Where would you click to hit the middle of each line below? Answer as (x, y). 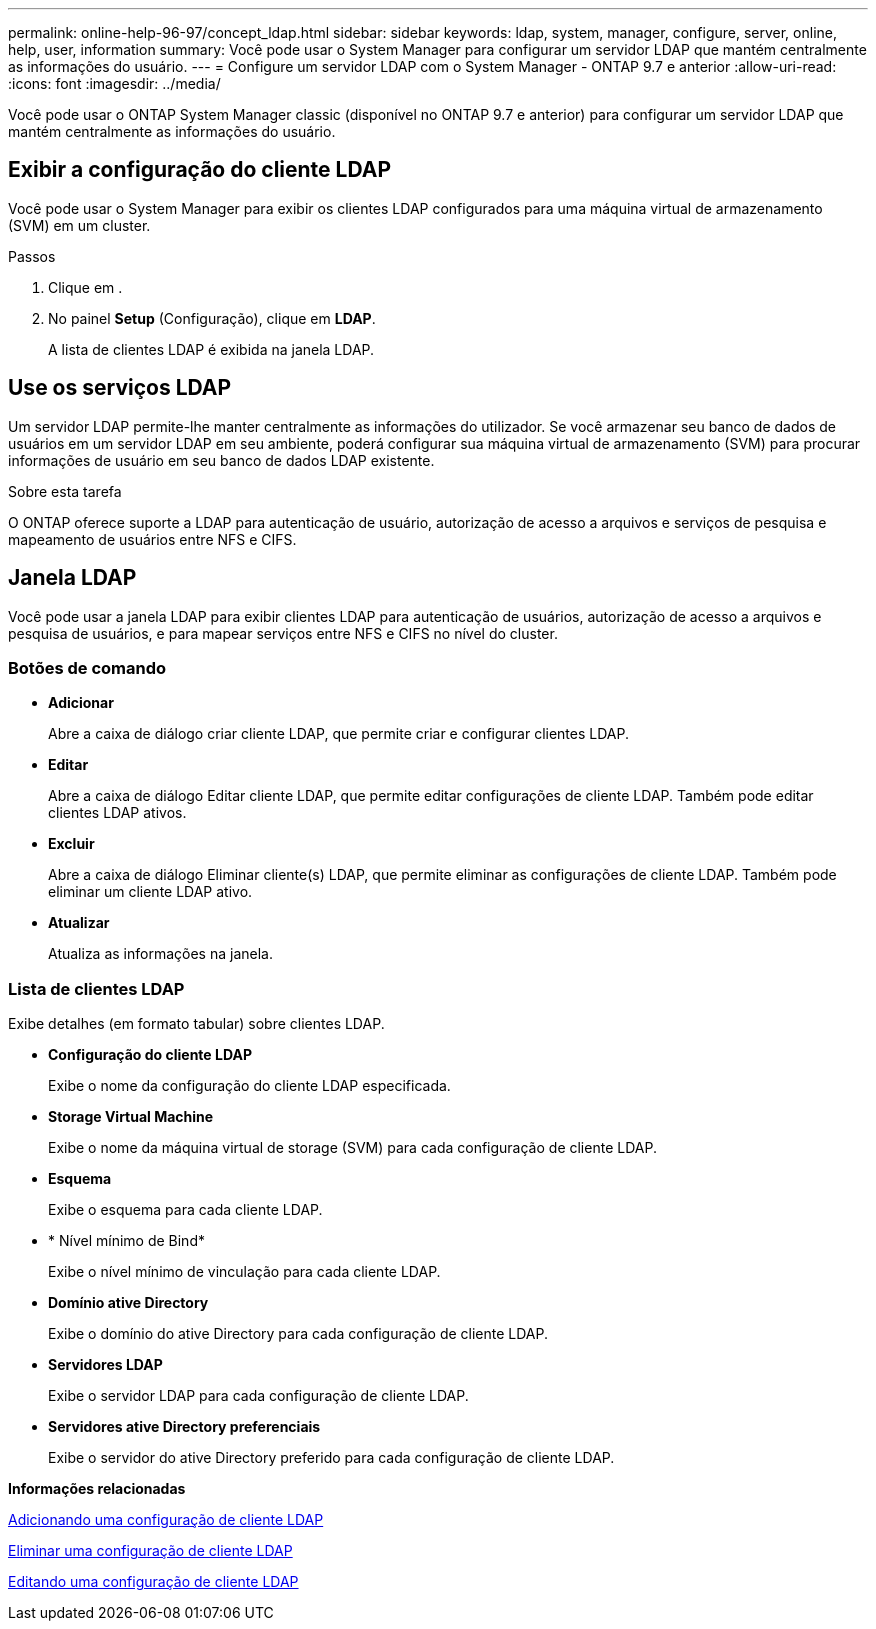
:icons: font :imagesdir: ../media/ (114, 83)
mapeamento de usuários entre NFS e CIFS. (152, 539)
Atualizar (79, 923)
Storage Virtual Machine (131, 1117)
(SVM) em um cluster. (79, 225)
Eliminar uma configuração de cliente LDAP (150, 1551)
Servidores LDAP (105, 1365)
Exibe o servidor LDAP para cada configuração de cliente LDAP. (258, 1396)
